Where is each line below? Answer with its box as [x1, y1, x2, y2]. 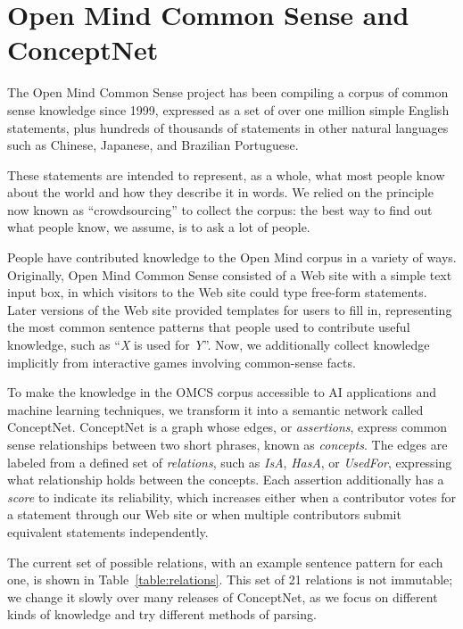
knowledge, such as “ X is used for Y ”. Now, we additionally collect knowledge [7, 335, 430, 354]
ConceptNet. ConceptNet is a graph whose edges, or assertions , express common [7, 418, 448, 436]
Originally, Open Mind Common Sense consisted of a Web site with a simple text [7, 265, 452, 284]
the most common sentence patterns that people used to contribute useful [7, 318, 410, 336]
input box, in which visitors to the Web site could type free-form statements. [7, 283, 427, 302]
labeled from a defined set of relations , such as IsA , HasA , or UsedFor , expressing [7, 452, 452, 471]
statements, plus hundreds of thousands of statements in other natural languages [7, 118, 449, 137]
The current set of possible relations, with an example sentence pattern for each [7, 552, 443, 571]
